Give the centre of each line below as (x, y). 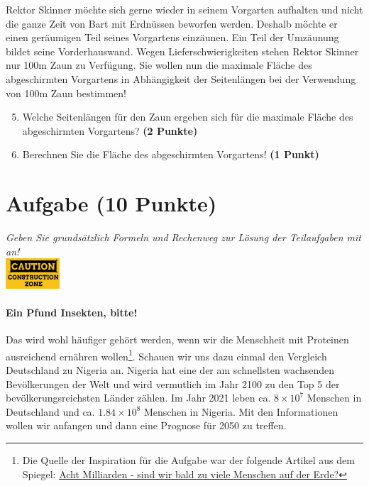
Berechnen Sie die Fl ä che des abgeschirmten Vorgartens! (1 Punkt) (171, 154)
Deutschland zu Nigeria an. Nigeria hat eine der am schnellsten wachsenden (170, 369)
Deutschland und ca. (50, 411)
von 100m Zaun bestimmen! (66, 93)
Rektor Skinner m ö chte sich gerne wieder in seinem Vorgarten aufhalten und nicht (184, 9)
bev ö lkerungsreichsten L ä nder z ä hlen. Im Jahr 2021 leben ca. (138, 398)
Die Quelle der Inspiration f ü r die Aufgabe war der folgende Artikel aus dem (188, 459)
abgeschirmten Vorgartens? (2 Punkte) (110, 130)
